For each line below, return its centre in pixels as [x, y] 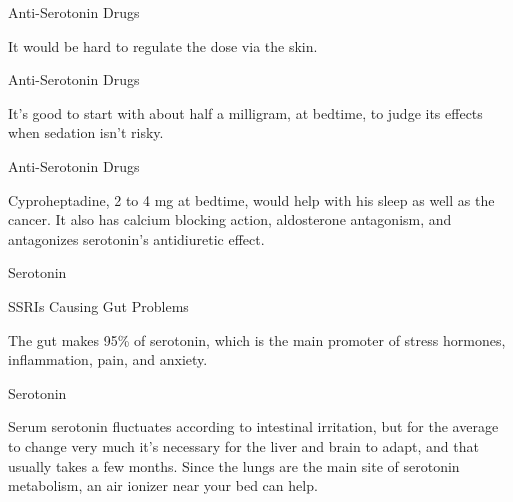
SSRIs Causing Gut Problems [98, 305]
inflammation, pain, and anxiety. [108, 359]
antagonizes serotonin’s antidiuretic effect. [136, 238]
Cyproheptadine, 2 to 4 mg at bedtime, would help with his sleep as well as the [251, 199]
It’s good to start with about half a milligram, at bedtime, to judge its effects [245, 112]
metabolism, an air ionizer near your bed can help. [163, 485]
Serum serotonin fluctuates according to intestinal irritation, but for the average [253, 426]
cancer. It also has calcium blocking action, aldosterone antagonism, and [230, 219]
